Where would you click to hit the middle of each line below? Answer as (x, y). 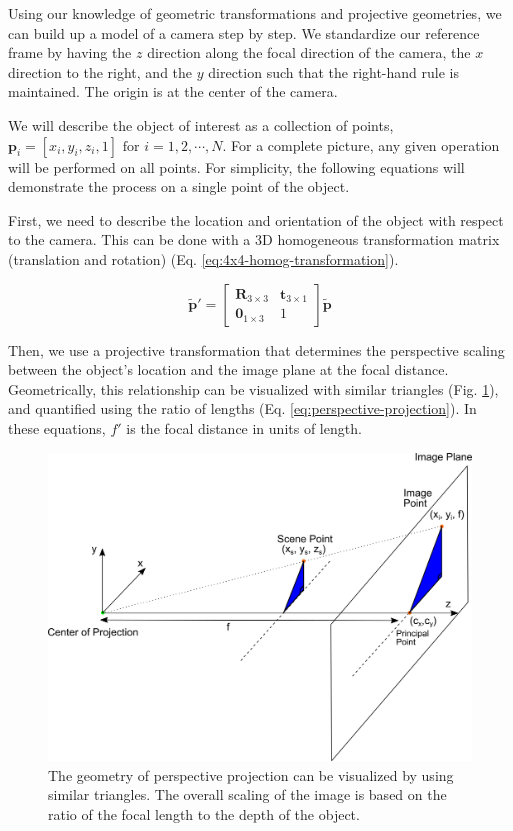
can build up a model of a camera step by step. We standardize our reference (244, 32)
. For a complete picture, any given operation (361, 144)
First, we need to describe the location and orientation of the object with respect (256, 219)
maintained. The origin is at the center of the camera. (173, 91)
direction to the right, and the (100, 71)
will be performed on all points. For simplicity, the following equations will (236, 166)
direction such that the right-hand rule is (333, 71)
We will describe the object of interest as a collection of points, (201, 124)
